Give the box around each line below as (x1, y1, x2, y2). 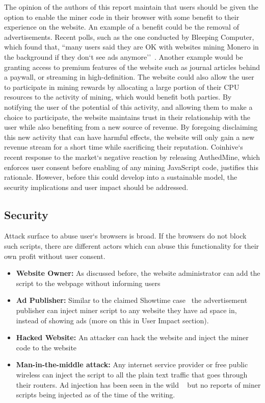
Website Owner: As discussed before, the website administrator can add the (16, 268, 260, 278)
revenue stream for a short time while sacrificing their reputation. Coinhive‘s (4, 141, 243, 152)
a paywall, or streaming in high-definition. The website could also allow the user (4, 72, 254, 82)
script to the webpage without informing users (16, 277, 161, 288)
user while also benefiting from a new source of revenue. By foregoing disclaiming (4, 122, 258, 132)
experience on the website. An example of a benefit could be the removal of (4, 21, 239, 32)
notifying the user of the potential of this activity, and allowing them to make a (4, 101, 253, 112)
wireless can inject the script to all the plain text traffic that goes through (16, 369, 248, 380)
